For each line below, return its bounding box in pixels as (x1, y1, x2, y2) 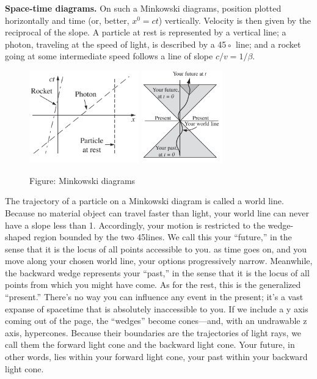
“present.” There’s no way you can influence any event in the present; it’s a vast (5, 290, 304, 303)
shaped (5, 230, 31, 243)
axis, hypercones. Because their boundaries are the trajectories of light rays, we (5, 326, 302, 339)
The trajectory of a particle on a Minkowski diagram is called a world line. (5, 194, 284, 207)
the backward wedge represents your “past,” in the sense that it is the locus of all (5, 266, 310, 279)
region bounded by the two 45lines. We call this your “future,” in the (34, 230, 292, 243)
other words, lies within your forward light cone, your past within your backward (5, 350, 308, 363)
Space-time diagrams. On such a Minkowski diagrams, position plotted (5, 2, 282, 14)
